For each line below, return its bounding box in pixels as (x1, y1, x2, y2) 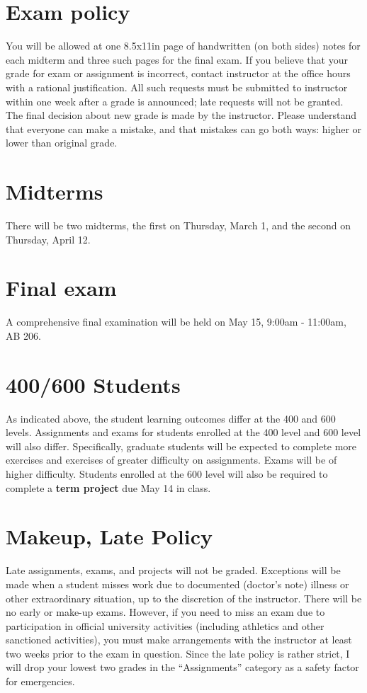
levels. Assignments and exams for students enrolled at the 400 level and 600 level (6, 425, 361, 440)
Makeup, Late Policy (6, 522, 213, 551)
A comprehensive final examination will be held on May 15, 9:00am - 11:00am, (6, 314, 346, 329)
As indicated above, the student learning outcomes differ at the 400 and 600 (6, 411, 336, 425)
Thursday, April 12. (6, 231, 91, 246)
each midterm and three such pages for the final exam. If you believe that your (6, 52, 348, 67)
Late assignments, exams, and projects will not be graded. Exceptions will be (6, 563, 341, 578)
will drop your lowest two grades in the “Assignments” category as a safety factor (6, 660, 359, 675)
